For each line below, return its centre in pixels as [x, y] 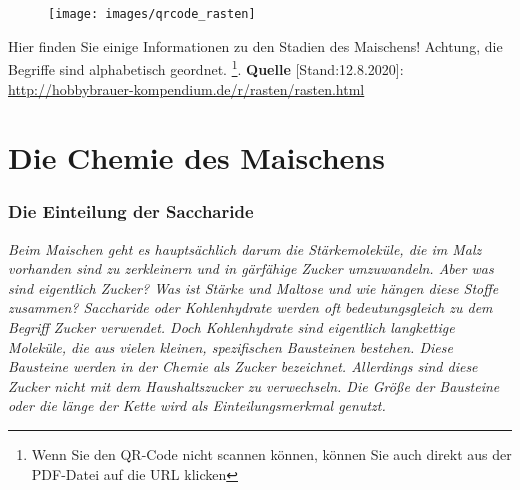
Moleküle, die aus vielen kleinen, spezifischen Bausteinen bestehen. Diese [230, 346]
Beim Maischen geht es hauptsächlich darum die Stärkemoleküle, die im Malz [245, 248]
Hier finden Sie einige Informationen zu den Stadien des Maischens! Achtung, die [255, 45]
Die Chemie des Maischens [196, 157]
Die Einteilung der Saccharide [131, 211]
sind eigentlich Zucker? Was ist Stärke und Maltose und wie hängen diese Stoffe [253, 287]
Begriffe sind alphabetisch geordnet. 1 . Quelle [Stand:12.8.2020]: [206, 67]
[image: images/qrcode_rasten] [152, 14]
